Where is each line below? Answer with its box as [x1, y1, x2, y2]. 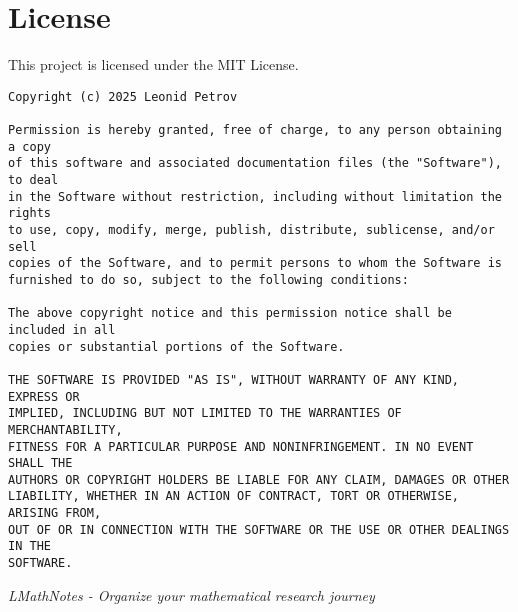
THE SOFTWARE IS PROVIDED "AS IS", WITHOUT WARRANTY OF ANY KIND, [8, 372, 460, 387]
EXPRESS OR [8, 389, 80, 404]
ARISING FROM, [8, 506, 102, 521]
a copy [8, 139, 51, 154]
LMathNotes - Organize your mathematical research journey [8, 584, 375, 605]
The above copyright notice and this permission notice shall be [8, 306, 452, 321]
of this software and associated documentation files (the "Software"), [8, 156, 502, 171]
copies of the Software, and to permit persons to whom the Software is [8, 256, 502, 271]
